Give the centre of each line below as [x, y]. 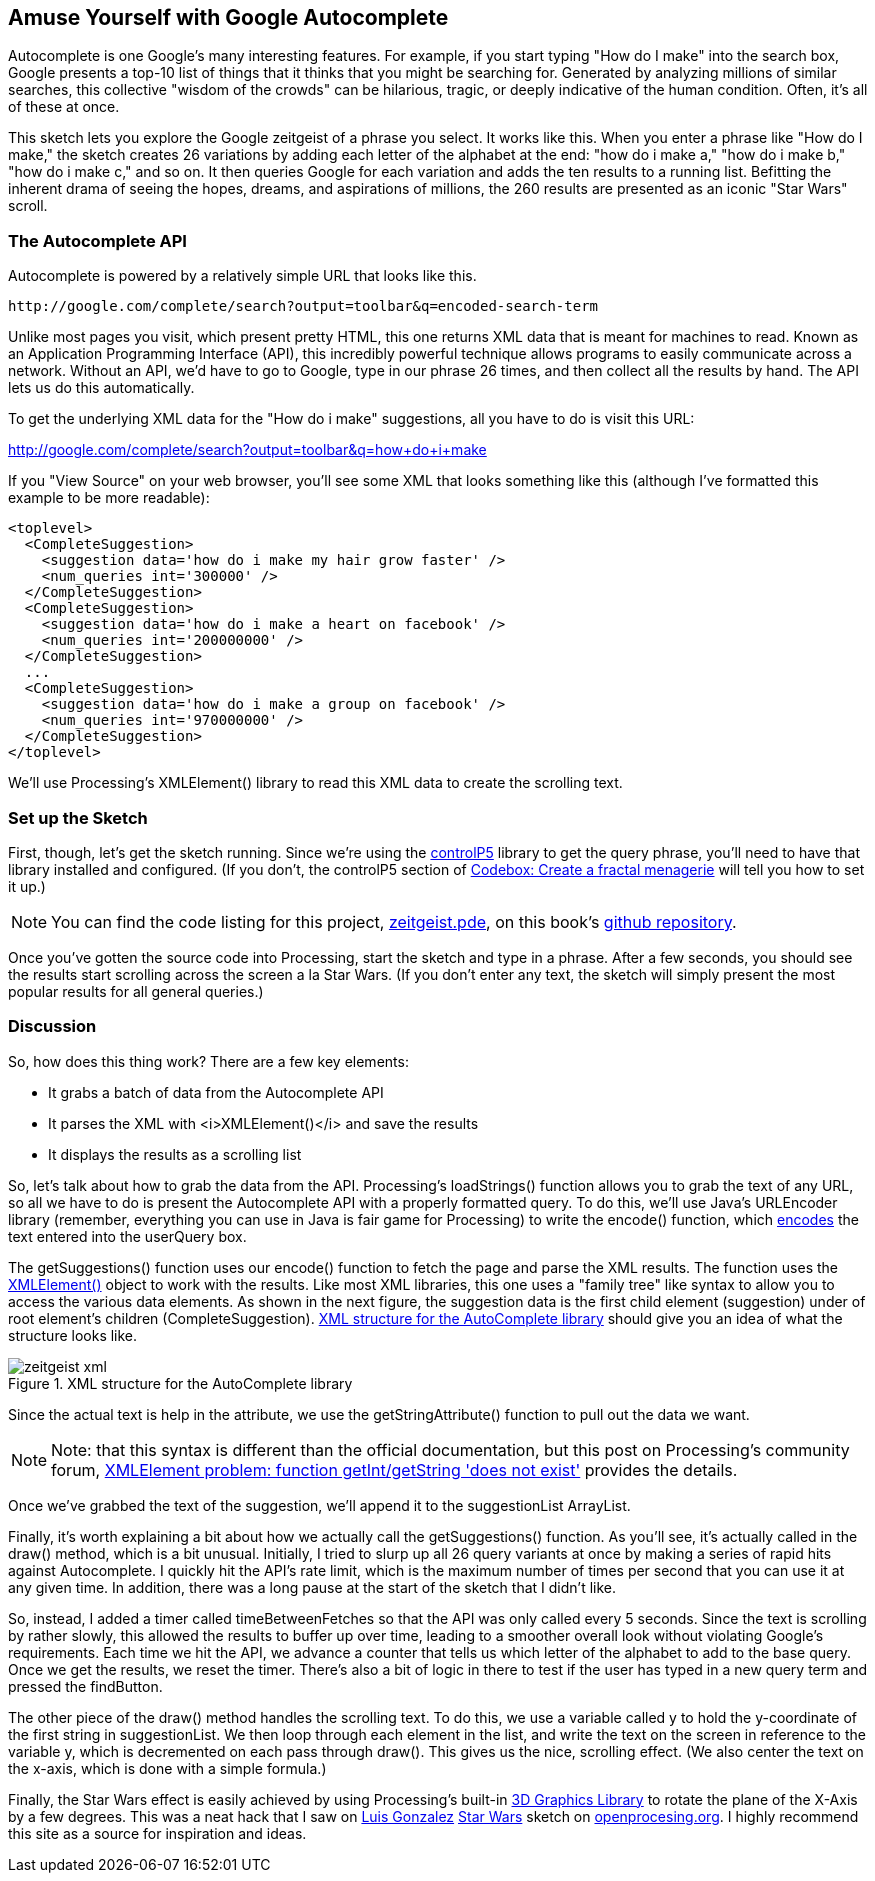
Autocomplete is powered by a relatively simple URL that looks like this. [242, 276]
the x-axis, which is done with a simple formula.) [167, 1768]
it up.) [27, 886]
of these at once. [64, 107]
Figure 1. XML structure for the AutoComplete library [180, 1383]
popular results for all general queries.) [136, 991]
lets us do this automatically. [101, 388]
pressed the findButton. [85, 1686]
